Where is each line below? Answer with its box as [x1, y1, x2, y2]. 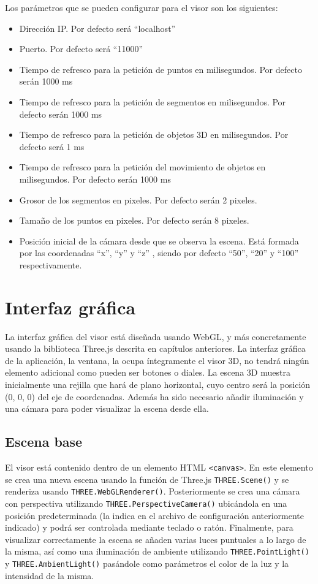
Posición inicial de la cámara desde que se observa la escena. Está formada [19, 234, 299, 247]
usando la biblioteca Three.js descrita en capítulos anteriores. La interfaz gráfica [5, 342, 306, 355]
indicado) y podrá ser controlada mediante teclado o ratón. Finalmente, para [5, 521, 293, 534]
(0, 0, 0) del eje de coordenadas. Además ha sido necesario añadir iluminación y [5, 390, 304, 403]
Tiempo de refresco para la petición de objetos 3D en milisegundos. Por [19, 128, 289, 141]
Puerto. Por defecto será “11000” [19, 42, 143, 55]
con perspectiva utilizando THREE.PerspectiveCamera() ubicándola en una [5, 496, 287, 509]
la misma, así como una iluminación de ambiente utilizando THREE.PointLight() [5, 545, 309, 558]
